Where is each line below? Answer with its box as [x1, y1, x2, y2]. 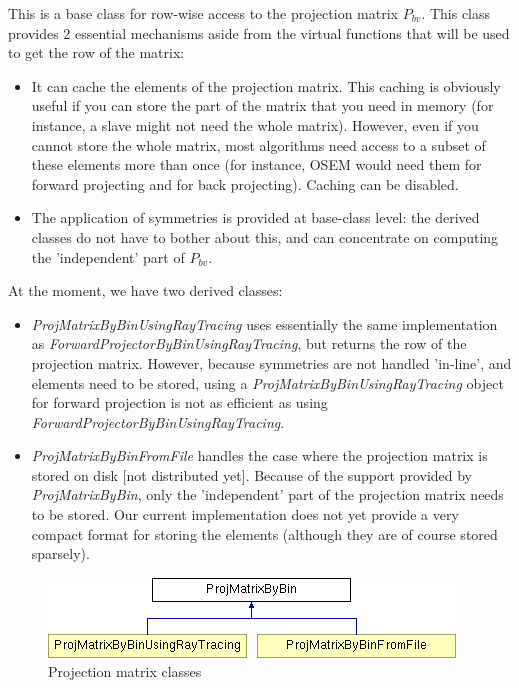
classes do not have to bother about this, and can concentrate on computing [31, 226, 499, 247]
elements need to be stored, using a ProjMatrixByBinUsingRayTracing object [31, 372, 504, 393]
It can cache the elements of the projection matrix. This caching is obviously [31, 75, 501, 96]
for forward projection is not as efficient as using [31, 392, 328, 413]
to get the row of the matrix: [8, 42, 185, 63]
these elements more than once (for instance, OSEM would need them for [31, 154, 482, 175]
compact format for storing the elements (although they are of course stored [31, 523, 498, 544]
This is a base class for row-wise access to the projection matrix [8, 3, 398, 23]
